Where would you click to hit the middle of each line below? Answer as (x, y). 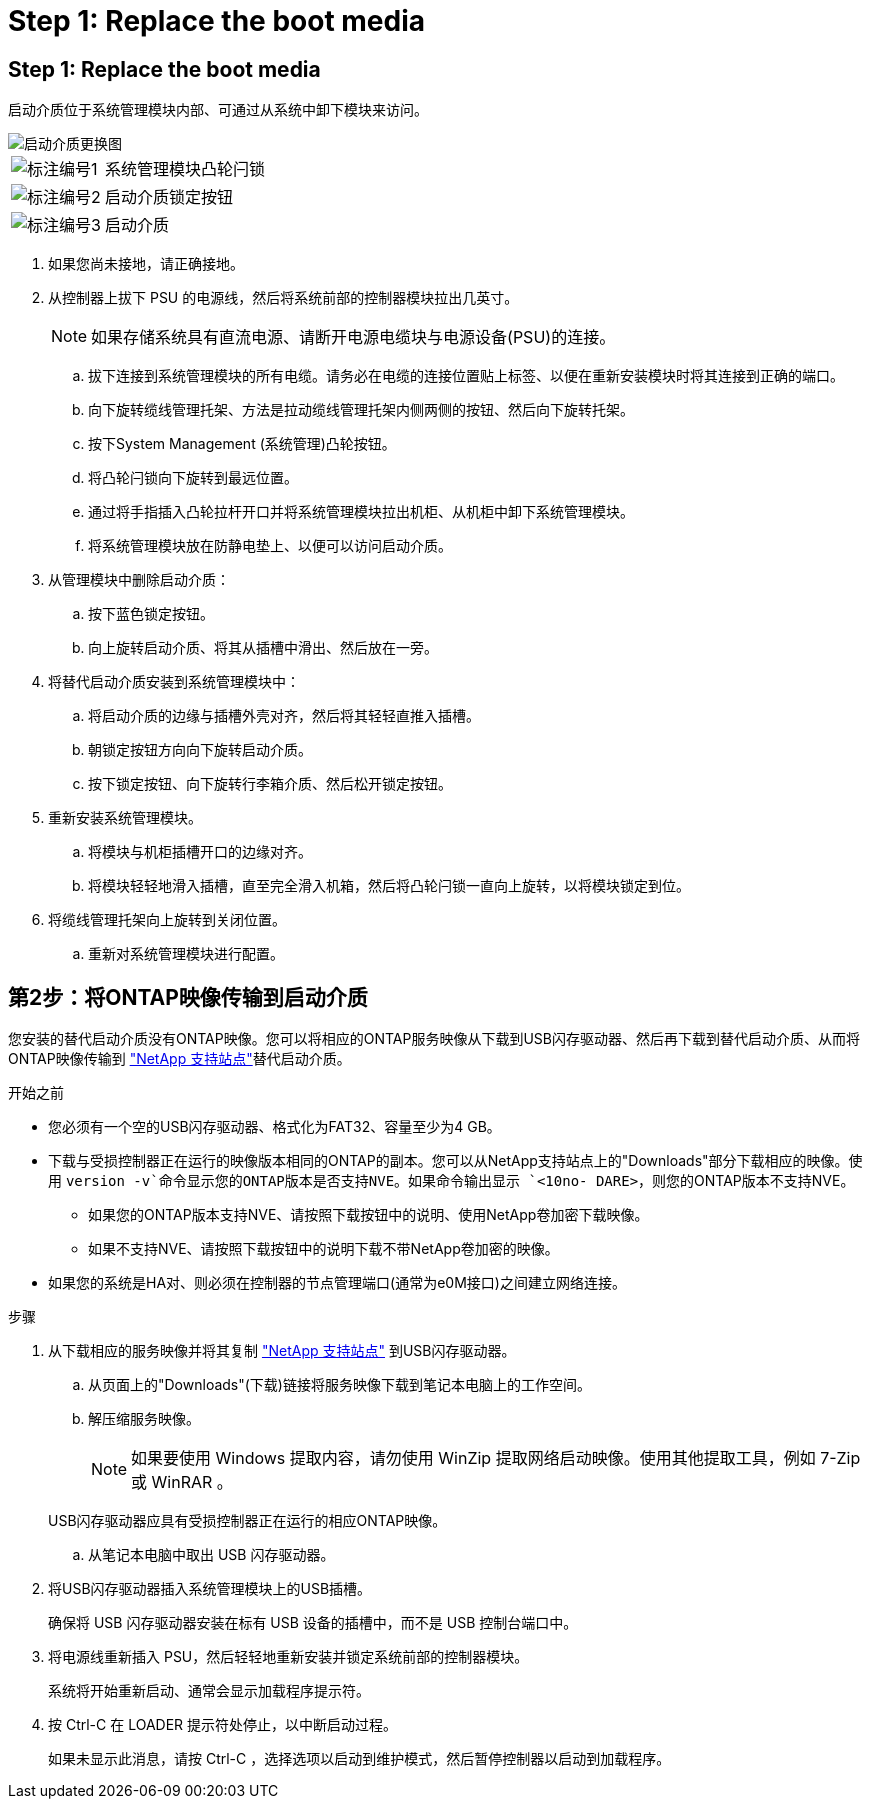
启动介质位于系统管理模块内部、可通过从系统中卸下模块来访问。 (218, 110)
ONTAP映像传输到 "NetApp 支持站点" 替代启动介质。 (179, 1059)
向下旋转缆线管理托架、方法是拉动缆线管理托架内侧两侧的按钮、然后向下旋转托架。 (361, 410)
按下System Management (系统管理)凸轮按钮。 (242, 444)
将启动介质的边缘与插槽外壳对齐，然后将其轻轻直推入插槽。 (284, 716)
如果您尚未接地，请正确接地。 (146, 264)
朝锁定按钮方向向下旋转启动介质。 (200, 750)
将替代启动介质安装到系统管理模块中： (174, 682)
